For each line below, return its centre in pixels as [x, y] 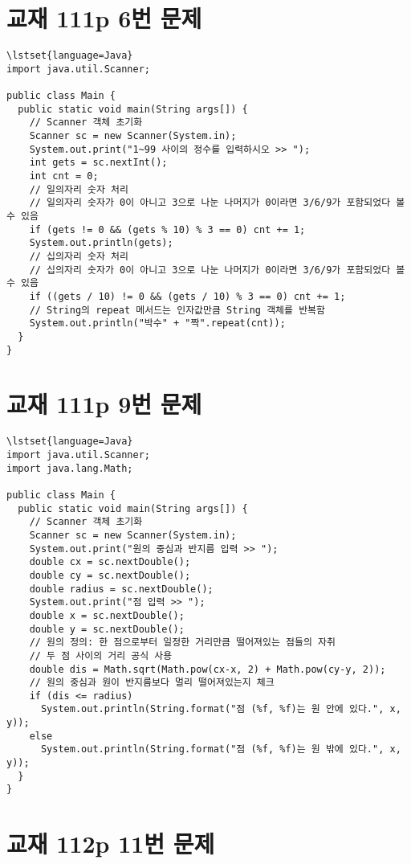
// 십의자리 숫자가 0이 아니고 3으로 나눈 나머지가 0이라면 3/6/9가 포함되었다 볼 [217, 270]
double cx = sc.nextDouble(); [110, 562]
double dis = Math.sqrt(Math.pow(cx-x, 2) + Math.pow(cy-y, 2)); [208, 669]
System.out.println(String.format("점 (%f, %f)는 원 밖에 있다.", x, [221, 749]
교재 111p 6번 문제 [104, 18]
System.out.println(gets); [101, 243]
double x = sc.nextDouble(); [107, 615]
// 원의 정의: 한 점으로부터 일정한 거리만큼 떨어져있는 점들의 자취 [182, 643]
